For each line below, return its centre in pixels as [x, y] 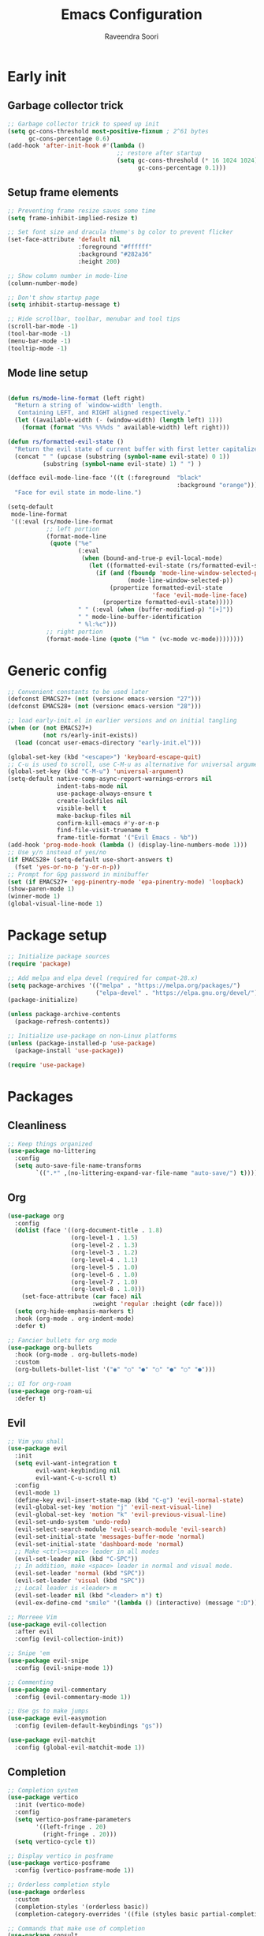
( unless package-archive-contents [64, 1015]
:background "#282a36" [115, 254]
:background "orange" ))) [217, 486]
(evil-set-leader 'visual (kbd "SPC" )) [80, 1581]
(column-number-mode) [43, 283]
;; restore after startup [159, 153]
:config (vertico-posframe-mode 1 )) [74, 1870]
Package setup [57, 935]
